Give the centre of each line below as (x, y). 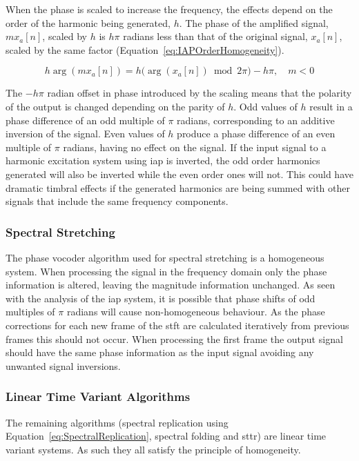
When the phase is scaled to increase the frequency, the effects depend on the (169, 9)
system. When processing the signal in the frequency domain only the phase (166, 271)
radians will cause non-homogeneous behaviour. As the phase (196, 312)
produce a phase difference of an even (256, 134)
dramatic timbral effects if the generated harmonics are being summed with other (178, 187)
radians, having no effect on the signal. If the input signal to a (195, 147)
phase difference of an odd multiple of (85, 120)
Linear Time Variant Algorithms (98, 396)
